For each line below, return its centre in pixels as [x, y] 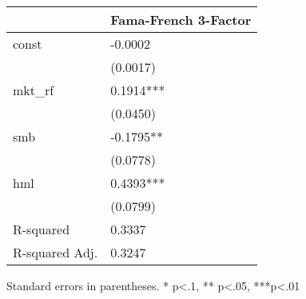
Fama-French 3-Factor [181, 20]
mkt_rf [34, 90]
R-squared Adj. [56, 252]
